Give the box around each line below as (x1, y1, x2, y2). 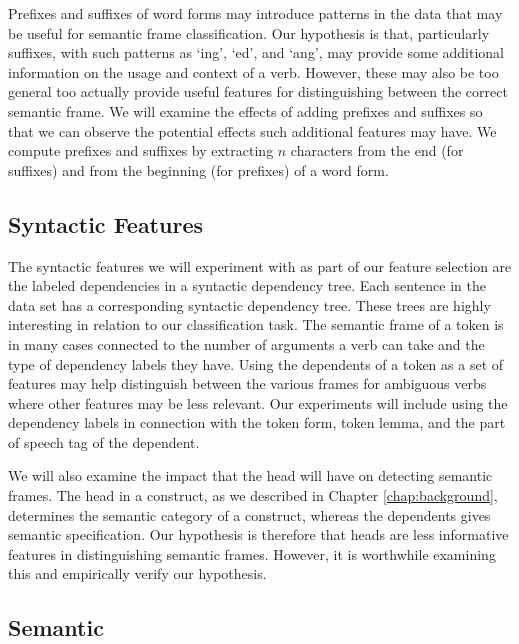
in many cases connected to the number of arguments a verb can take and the (8, 333, 485, 354)
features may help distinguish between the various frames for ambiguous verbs (8, 373, 487, 394)
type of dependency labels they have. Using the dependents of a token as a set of (8, 353, 504, 374)
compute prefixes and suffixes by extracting (8, 140, 274, 161)
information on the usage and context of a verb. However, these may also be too (8, 61, 499, 82)
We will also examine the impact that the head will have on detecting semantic (8, 465, 493, 486)
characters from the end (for (290, 140, 464, 161)
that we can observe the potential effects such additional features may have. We (8, 120, 497, 141)
